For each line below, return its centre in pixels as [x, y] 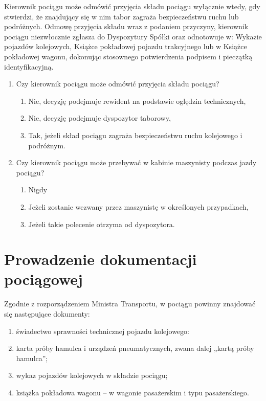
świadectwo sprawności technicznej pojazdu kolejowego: [103, 331]
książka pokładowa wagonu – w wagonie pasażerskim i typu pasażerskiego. [132, 392]
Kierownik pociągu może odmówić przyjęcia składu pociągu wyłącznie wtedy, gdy [132, 6]
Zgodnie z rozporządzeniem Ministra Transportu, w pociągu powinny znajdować [130, 304]
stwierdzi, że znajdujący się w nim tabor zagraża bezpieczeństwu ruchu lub [121, 16]
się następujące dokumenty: [47, 314]
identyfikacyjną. [29, 66]
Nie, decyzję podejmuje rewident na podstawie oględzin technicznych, [137, 101]
